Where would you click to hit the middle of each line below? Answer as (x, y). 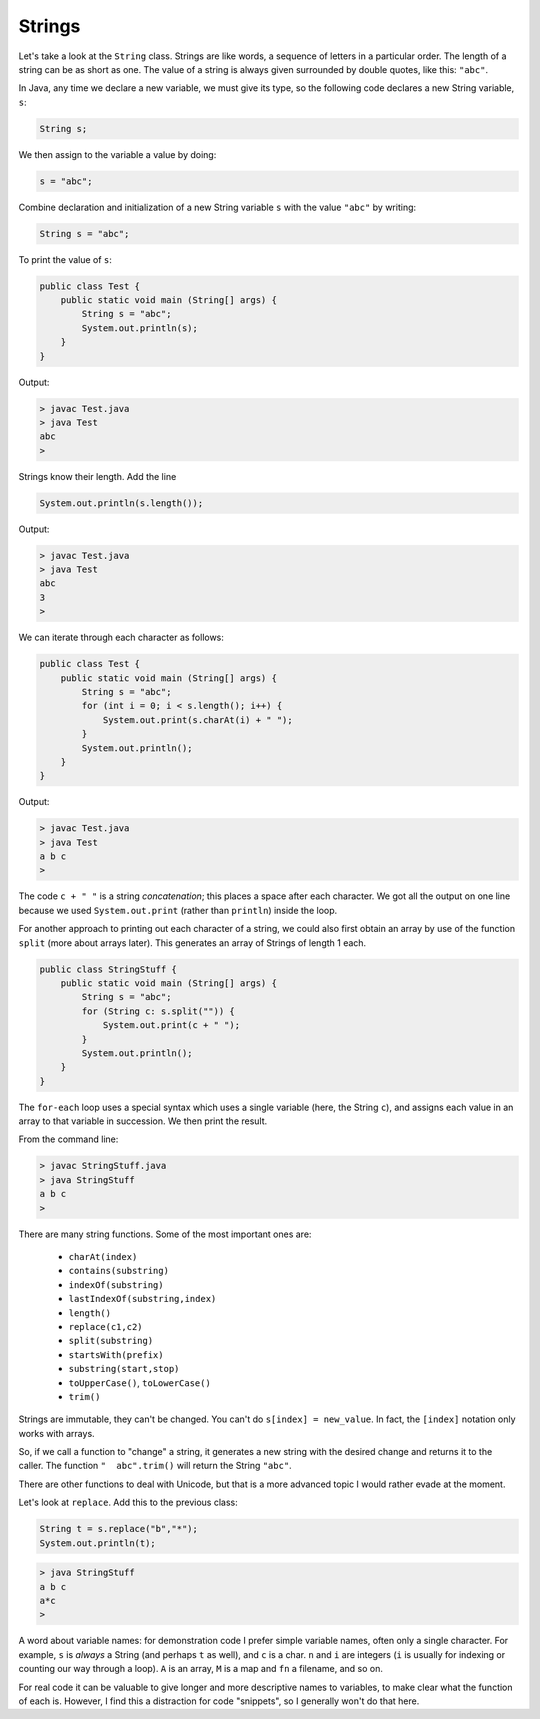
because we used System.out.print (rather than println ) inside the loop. (178, 910)
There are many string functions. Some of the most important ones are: (165, 1234)
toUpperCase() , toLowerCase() (140, 1382)
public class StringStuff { (108, 969)
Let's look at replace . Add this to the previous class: (128, 1502)
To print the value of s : (65, 259)
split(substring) (111, 1341)
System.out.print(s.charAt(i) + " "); (198, 719)
